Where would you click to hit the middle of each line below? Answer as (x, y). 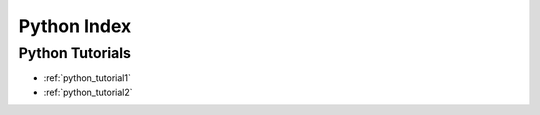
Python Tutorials (75, 53)
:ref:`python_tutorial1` (87, 78)
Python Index (75, 26)
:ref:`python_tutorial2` (88, 92)
